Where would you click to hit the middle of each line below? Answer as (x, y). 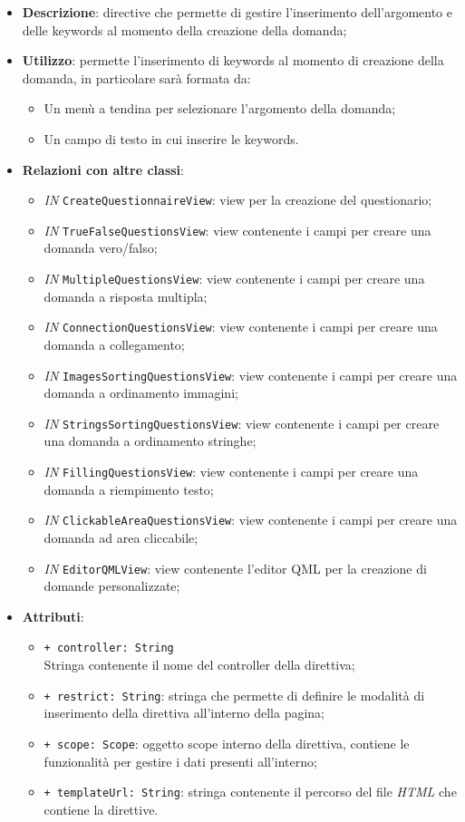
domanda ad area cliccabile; (121, 537)
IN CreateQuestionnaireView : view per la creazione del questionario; (238, 200)
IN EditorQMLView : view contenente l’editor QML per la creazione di (235, 568)
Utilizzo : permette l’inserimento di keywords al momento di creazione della (233, 60)
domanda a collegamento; (114, 344)
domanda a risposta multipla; (126, 296)
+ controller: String (109, 648)
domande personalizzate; (112, 586)
